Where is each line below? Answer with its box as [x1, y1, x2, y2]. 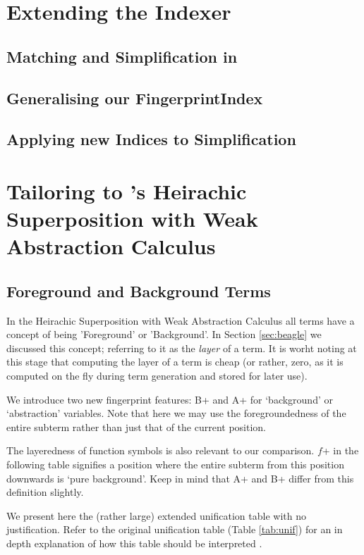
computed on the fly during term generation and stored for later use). [6, 368, 308, 383]
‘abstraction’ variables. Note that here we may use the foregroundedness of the [6, 406, 346, 420]
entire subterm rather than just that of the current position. [6, 419, 267, 434]
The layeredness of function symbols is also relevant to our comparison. [6, 443, 315, 458]
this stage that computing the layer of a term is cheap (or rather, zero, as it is [6, 354, 344, 369]
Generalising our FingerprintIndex [6, 87, 263, 108]
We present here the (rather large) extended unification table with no [6, 508, 306, 523]
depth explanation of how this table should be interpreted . [6, 535, 262, 550]
